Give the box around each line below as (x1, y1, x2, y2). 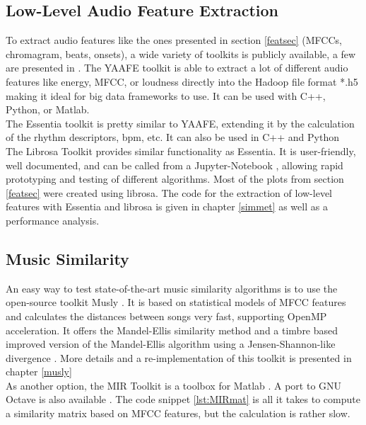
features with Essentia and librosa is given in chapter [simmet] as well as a (6, 199, 328, 214)
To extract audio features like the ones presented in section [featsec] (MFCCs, (6, 33, 342, 47)
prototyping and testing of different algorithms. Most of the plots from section (6, 171, 344, 186)
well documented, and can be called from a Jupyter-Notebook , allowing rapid (6, 157, 343, 172)
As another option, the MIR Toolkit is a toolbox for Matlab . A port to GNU (6, 378, 342, 392)
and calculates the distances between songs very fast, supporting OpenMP (6, 308, 327, 323)
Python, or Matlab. (6, 102, 90, 117)
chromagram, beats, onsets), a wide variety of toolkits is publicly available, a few (6, 46, 356, 61)
